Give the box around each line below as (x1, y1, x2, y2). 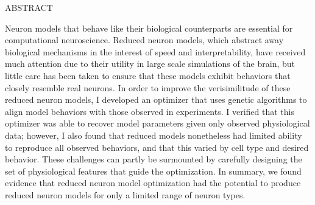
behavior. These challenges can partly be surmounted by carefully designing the (5, 153, 302, 165)
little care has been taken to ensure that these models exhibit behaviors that (5, 69, 291, 82)
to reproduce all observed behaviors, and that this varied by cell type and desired (5, 141, 309, 153)
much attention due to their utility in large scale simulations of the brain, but (5, 57, 295, 70)
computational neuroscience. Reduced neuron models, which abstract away (5, 33, 284, 46)
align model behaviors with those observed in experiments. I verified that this (5, 105, 294, 117)
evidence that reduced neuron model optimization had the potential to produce (5, 176, 301, 189)
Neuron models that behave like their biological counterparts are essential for (5, 21, 293, 34)
